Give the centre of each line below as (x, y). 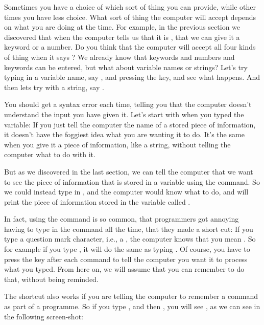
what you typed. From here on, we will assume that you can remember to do (124, 269)
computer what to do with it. (50, 154)
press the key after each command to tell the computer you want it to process (126, 259)
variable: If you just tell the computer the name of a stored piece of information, (130, 124)
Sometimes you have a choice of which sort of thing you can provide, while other (130, 7)
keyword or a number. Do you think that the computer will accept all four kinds (130, 47)
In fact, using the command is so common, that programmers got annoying (122, 219)
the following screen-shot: (44, 316)
